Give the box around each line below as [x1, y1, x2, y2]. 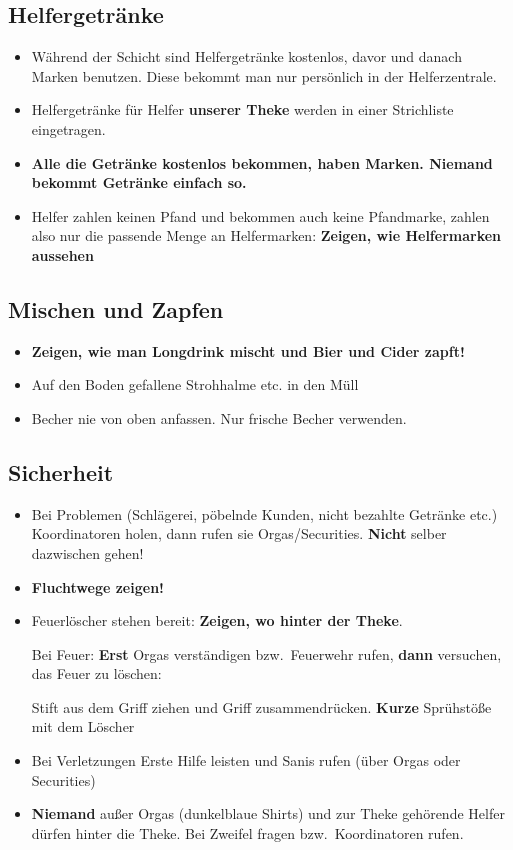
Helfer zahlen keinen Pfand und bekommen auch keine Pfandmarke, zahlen [31, 205, 490, 226]
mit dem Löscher [31, 716, 135, 737]
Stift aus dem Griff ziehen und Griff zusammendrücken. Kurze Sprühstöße [31, 696, 492, 717]
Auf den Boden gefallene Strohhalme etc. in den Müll [31, 374, 359, 395]
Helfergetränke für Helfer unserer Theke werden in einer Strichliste [31, 99, 454, 120]
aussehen [31, 244, 94, 265]
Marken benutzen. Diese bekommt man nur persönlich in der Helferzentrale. [31, 65, 497, 86]
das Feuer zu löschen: [31, 663, 162, 684]
